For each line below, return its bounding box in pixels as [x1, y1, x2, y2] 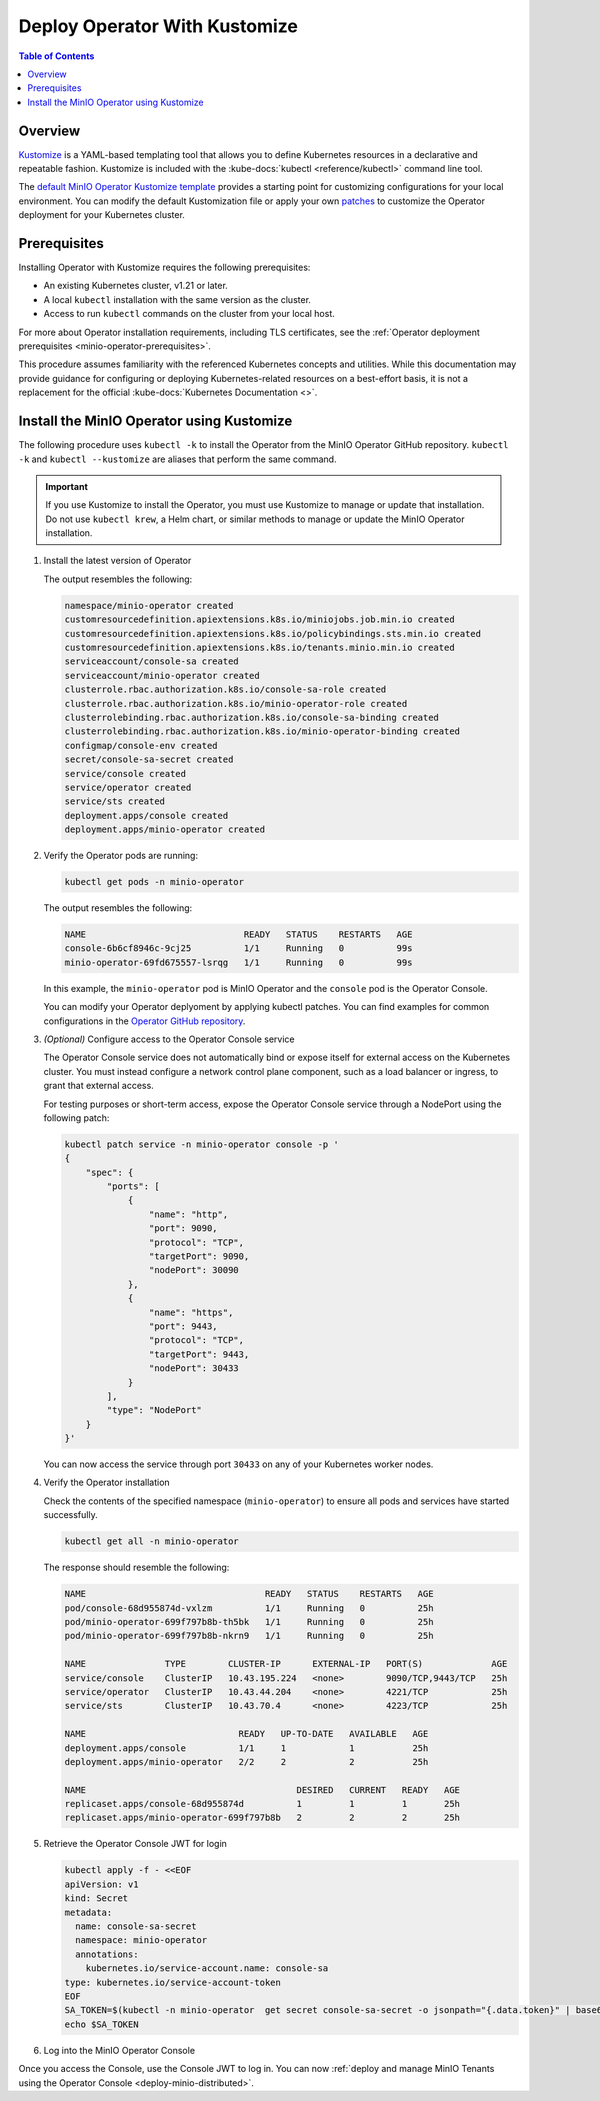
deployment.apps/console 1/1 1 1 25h [64, 1742, 429, 1754]
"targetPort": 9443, [148, 1348, 250, 1360]
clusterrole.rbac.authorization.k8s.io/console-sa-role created [64, 684, 387, 695]
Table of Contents [18, 50, 95, 62]
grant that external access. [43, 1080, 154, 1092]
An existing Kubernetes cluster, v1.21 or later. [43, 280, 229, 292]
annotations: [75, 1948, 139, 1960]
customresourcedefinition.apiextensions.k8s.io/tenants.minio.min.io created [64, 642, 455, 654]
